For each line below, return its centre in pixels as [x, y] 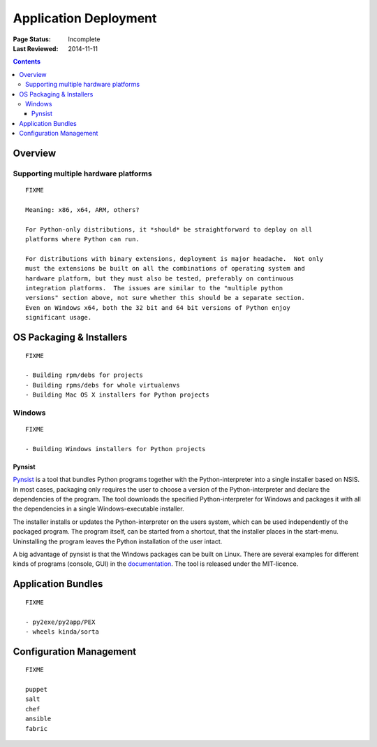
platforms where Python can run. [82, 239]
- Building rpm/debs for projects [84, 375]
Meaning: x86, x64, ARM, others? [82, 209]
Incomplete [84, 39]
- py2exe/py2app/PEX [60, 622]
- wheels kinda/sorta [62, 632]
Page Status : [32, 39]
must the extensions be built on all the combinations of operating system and [165, 269]
